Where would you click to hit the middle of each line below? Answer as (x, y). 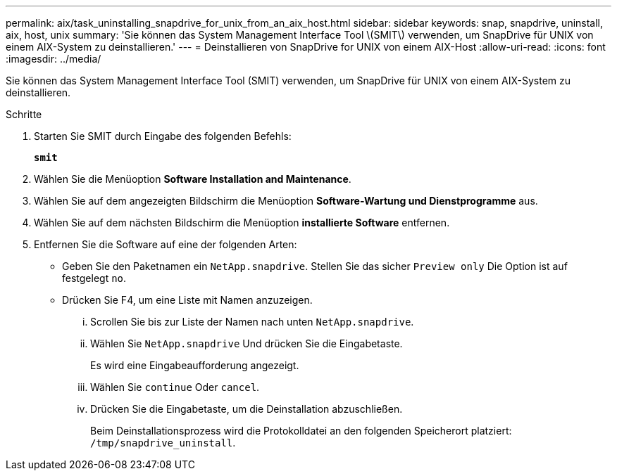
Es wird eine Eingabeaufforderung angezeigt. (195, 365)
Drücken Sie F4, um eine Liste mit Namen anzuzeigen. (187, 300)
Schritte (24, 114)
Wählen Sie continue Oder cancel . (175, 387)
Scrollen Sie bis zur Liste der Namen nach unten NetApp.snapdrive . (252, 322)
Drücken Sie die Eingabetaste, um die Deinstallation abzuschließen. (247, 409)
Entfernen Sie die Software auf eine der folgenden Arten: (166, 244)
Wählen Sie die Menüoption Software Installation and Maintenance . (193, 179)
